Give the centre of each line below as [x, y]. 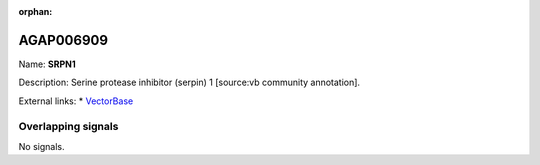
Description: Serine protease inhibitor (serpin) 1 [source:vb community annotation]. [189, 82]
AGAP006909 [63, 40]
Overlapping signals [68, 127]
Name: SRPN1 [47, 64]
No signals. [41, 146]
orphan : [35, 11]
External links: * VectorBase [76, 101]
